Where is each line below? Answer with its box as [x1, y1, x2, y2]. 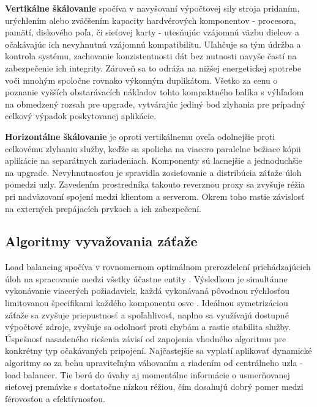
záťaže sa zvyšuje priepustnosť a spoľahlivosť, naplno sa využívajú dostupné [5, 308, 289, 321]
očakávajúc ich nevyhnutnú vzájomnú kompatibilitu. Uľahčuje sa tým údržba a [5, 37, 301, 50]
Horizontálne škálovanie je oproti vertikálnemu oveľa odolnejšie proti [5, 130, 275, 142]
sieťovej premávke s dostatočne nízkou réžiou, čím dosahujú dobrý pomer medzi [5, 380, 304, 393]
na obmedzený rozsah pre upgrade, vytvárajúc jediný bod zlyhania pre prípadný [5, 97, 305, 110]
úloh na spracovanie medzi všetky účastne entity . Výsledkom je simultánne [5, 272, 288, 285]
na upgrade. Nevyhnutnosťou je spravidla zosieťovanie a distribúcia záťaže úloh [5, 166, 302, 178]
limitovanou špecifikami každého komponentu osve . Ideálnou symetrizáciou [5, 296, 288, 309]
